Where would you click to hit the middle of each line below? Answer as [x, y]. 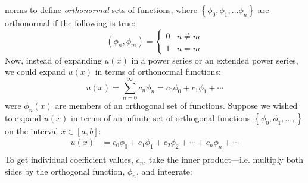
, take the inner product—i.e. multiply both [223, 160]
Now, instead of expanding [53, 60]
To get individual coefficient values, [69, 160]
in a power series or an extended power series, [215, 60]
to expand [23, 117]
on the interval [32, 130]
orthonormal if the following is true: [70, 23]
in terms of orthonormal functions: [158, 72]
